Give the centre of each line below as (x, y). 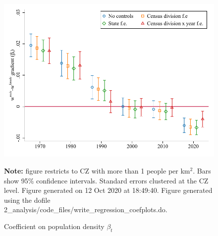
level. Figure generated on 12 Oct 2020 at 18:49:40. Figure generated (108, 190)
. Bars (202, 170)
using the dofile (27, 200)
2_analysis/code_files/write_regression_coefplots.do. (86, 209)
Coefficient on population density (54, 226)
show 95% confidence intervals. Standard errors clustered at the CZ (106, 180)
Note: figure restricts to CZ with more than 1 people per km (97, 170)
